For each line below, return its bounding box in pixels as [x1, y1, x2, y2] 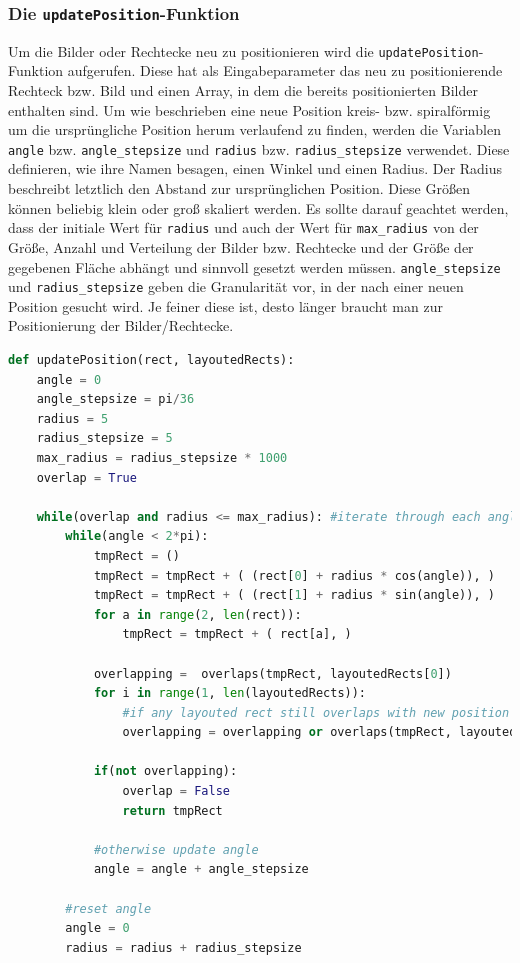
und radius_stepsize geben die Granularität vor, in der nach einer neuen [8, 276, 464, 297]
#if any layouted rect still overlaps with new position [122, 705, 510, 720]
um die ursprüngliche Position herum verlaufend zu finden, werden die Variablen [8, 119, 501, 140]
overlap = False [122, 784, 230, 799]
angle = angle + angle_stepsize [93, 862, 309, 877]
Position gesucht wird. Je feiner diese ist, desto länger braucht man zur [8, 295, 443, 316]
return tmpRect [122, 803, 223, 818]
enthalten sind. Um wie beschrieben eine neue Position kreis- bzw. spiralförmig [8, 99, 491, 120]
